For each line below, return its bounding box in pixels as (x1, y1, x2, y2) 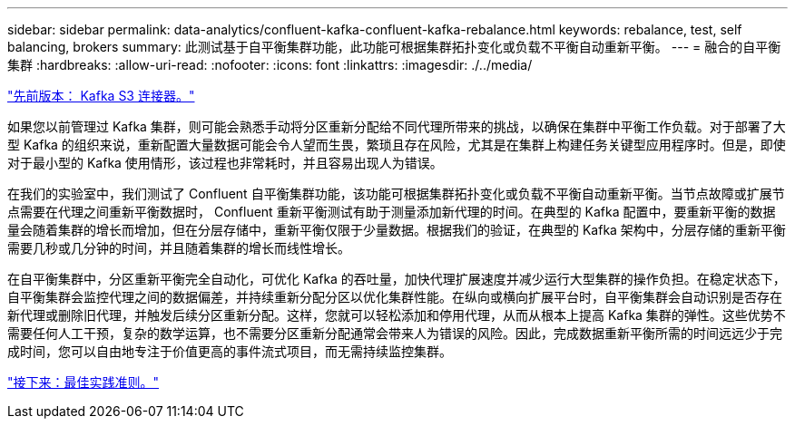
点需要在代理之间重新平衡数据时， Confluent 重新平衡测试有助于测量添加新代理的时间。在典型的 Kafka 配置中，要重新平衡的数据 (7, 204, 776, 219)
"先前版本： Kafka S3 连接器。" (7, 88, 195, 103)
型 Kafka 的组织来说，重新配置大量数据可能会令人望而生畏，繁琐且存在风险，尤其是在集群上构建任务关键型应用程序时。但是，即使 (7, 137, 786, 152)
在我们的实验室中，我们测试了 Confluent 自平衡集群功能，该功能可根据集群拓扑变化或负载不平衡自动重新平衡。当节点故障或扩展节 (7, 186, 785, 201)
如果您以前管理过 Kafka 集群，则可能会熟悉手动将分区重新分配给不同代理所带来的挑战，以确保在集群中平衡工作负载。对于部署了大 (7, 119, 786, 134)
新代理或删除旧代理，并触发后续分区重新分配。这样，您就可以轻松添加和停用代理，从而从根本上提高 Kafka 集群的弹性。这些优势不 (7, 307, 786, 323)
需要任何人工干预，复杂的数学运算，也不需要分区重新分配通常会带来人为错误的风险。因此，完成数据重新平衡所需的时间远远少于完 (7, 325, 782, 341)
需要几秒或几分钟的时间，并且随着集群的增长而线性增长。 (7, 240, 350, 256)
